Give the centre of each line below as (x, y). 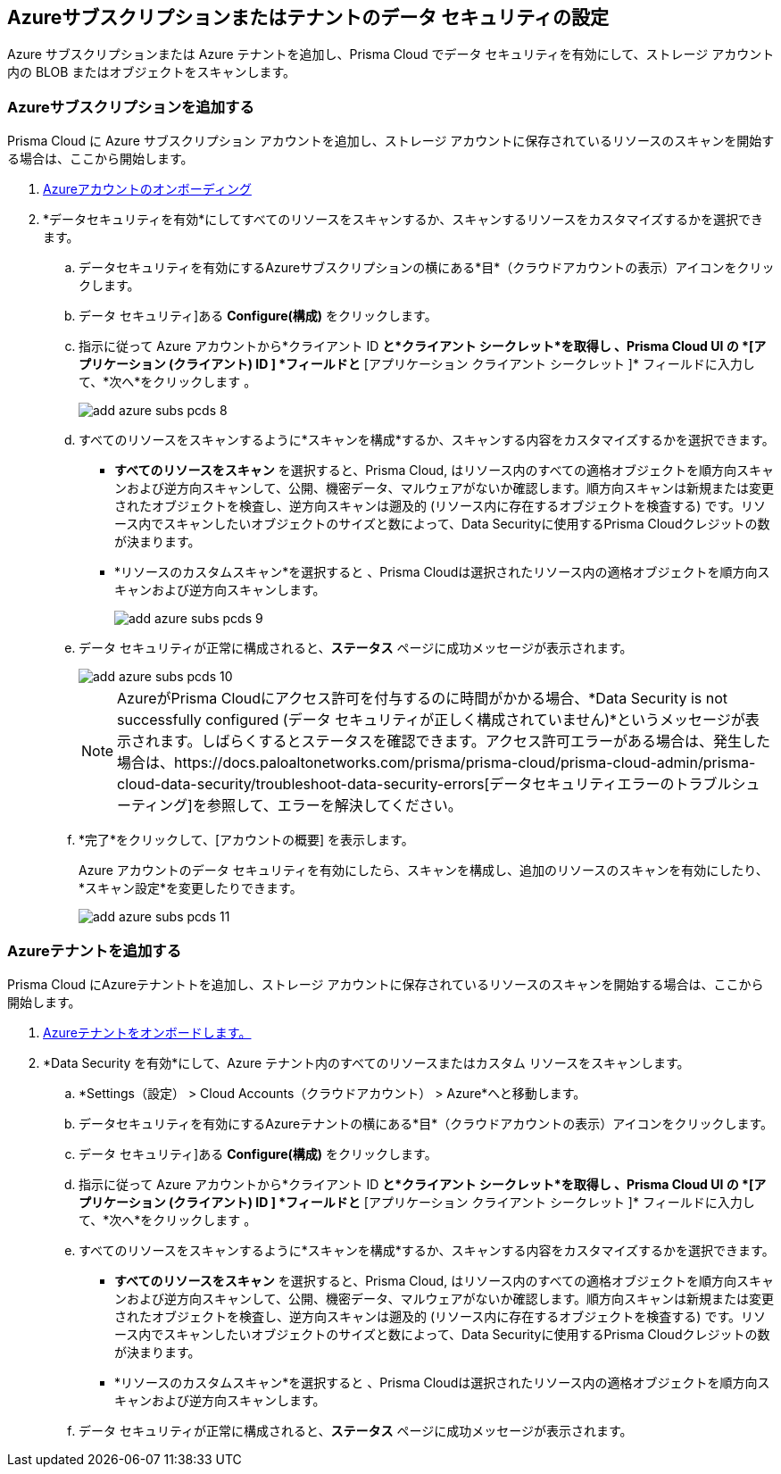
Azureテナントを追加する (95, 950)
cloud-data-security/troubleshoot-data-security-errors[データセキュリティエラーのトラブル (424, 784)
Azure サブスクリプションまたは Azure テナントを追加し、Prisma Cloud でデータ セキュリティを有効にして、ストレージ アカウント (391, 54)
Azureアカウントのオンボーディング (147, 189)
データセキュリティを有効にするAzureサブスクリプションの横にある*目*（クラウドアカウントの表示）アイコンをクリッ (427, 268)
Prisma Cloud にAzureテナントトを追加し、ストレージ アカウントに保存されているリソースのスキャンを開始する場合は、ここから (386, 984)
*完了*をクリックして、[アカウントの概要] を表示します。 (246, 840)
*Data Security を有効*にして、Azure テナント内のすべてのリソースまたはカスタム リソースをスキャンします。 (366, 1062)
